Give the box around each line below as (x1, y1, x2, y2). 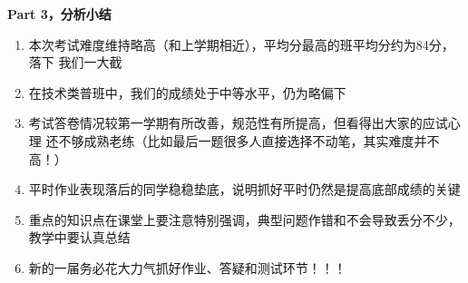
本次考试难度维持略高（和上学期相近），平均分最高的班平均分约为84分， (28, 34, 454, 54)
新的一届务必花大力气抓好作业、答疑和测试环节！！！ (28, 258, 346, 277)
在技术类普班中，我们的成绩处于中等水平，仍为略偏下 (28, 83, 346, 102)
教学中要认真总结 (28, 228, 131, 247)
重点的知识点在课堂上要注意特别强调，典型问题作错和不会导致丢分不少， (28, 210, 461, 229)
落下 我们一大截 (28, 53, 122, 72)
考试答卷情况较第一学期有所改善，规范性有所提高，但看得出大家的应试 (28, 113, 448, 132)
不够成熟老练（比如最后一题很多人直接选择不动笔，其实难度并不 (58, 131, 440, 150)
